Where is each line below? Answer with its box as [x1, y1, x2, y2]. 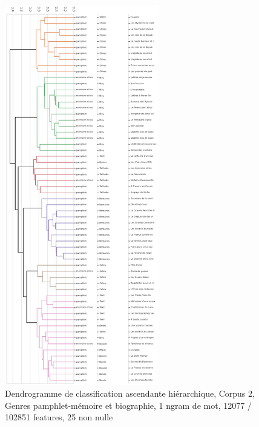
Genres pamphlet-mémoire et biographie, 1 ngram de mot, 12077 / [5, 399, 252, 411]
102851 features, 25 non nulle [5, 411, 113, 423]
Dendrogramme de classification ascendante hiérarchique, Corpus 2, [5, 387, 255, 400]
